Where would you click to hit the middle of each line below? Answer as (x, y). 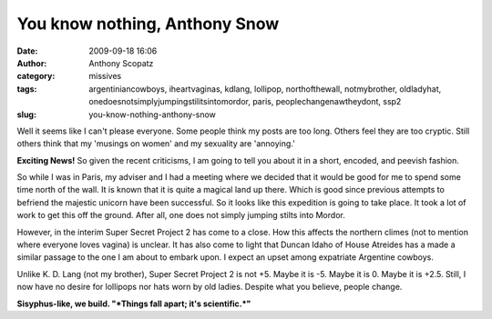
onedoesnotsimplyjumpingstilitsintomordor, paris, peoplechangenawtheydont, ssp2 (245, 102)
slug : (26, 115)
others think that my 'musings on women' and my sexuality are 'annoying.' (156, 144)
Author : (32, 63)
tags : (27, 89)
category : (36, 76)
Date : (27, 51)
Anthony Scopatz (121, 63)
